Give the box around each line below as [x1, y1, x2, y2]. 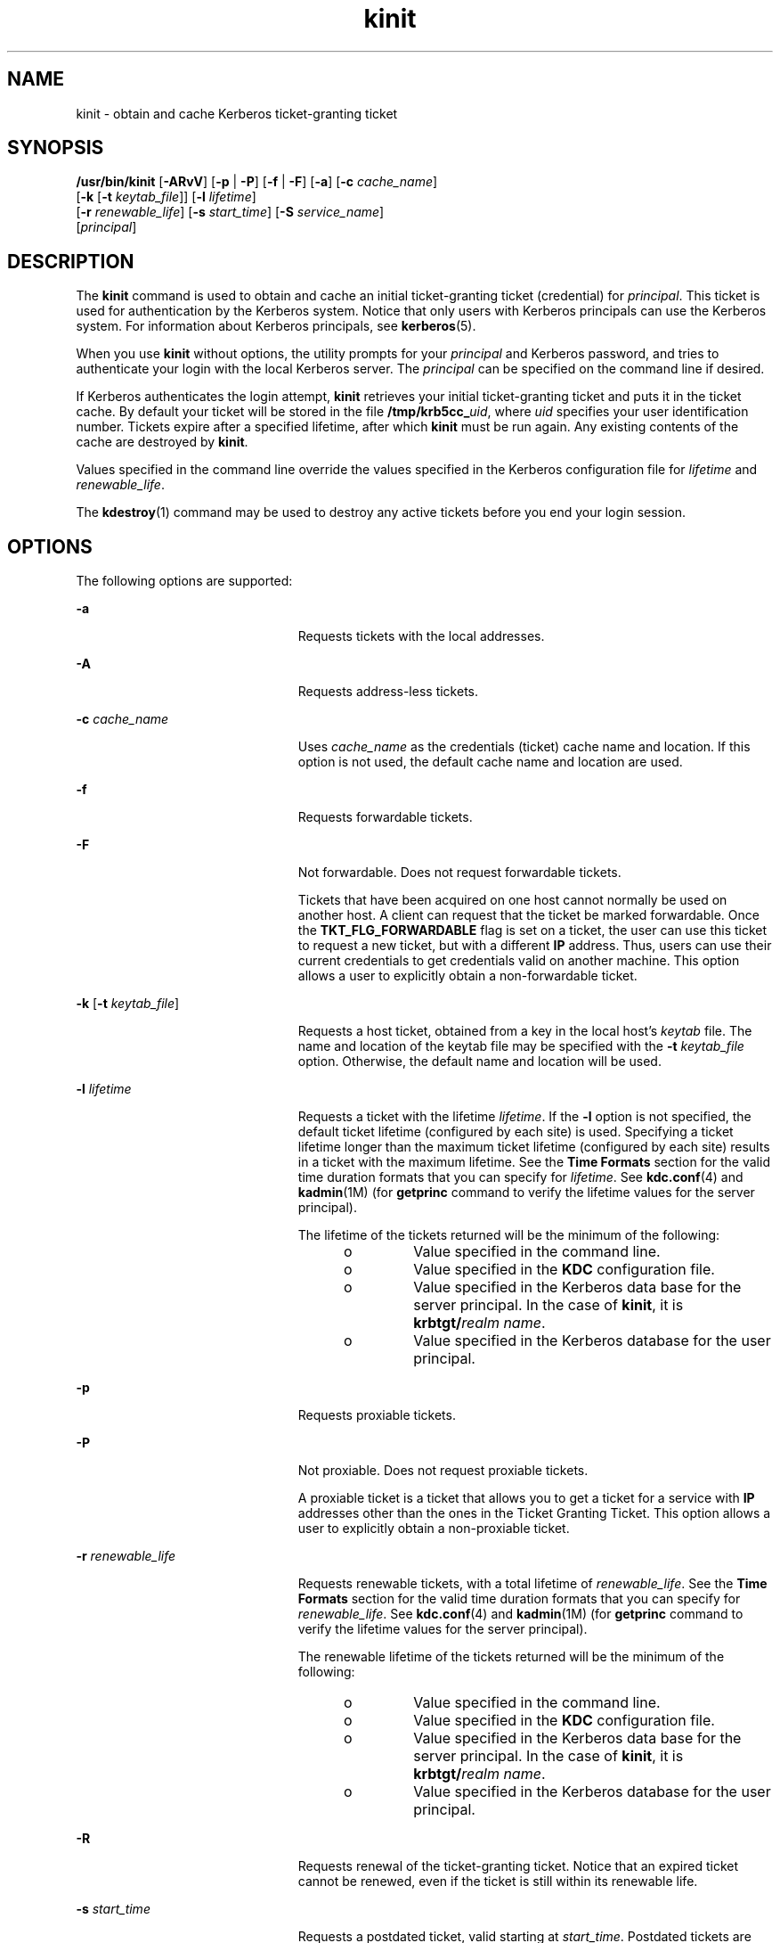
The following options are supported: [76, 573, 293, 589]
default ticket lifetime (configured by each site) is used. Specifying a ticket [297, 1124, 734, 1140]
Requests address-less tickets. [297, 684, 478, 700]
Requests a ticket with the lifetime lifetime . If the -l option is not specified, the [297, 1109, 752, 1125]
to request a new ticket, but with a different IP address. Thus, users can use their [297, 938, 772, 954]
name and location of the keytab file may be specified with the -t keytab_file [297, 1038, 744, 1054]
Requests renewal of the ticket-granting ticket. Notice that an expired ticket [297, 1858, 739, 1874]
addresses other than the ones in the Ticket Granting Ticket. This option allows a [297, 1505, 771, 1521]
